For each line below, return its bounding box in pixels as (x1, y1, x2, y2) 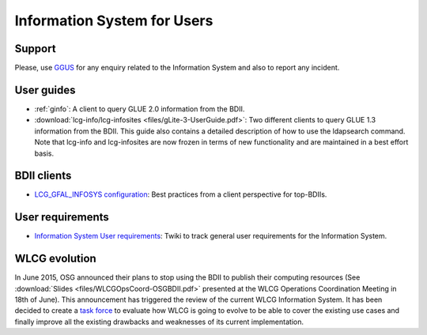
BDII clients (14, 169, 72, 183)
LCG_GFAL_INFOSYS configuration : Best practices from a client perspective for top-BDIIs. (34, 190, 327, 199)
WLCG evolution (14, 252, 96, 265)
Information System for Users (14, 12, 213, 29)
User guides (14, 83, 76, 96)
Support (14, 42, 56, 55)
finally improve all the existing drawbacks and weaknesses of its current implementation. (14, 317, 304, 326)
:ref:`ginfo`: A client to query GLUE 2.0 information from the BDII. (34, 104, 245, 114)
